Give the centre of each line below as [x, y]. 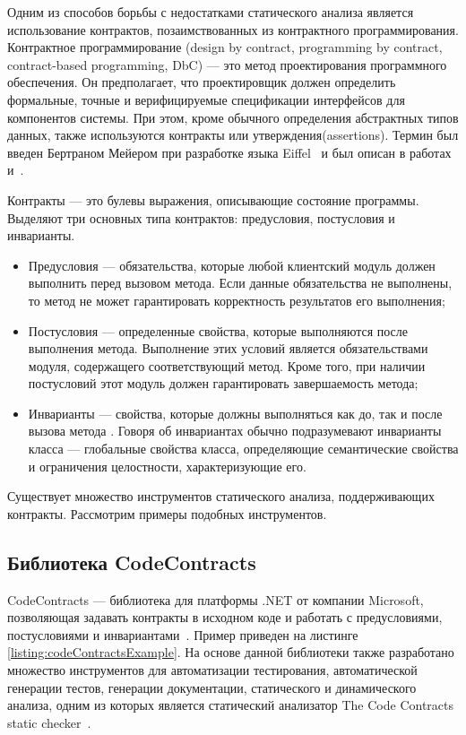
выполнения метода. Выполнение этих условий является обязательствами [228, 348]
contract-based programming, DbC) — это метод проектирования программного [227, 64]
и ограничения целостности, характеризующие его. [167, 466]
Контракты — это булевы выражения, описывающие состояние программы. [213, 199]
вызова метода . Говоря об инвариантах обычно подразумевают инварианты [235, 431]
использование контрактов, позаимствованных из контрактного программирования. [233, 29]
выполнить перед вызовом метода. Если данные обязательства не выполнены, [240, 283]
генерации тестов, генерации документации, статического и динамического [212, 687]
